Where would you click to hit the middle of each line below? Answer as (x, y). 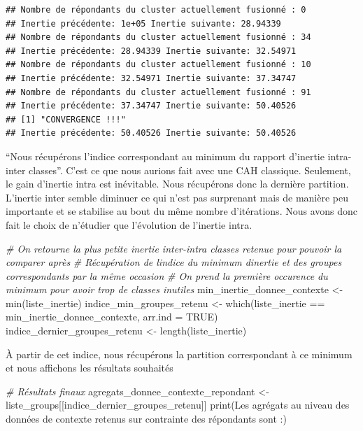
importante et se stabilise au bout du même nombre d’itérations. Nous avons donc (182, 211)
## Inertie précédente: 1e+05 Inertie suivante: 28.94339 (143, 23)
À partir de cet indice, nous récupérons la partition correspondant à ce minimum (179, 354)
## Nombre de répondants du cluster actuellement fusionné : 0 (156, 10)
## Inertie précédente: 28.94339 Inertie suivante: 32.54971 (151, 51)
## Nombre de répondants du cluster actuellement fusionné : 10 (158, 65)
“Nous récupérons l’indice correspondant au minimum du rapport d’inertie (165, 156)
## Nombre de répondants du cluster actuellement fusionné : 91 (158, 92)
